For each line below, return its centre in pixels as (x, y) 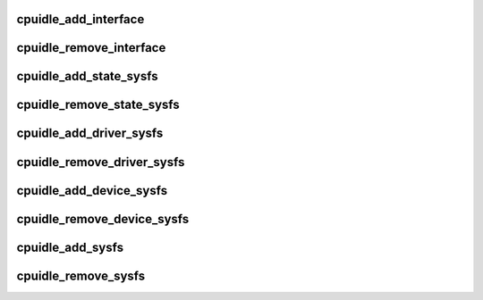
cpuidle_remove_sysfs (81, 275)
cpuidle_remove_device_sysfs (103, 219)
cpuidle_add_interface (80, 19)
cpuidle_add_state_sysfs (87, 76)
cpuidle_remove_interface (91, 48)
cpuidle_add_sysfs (70, 247)
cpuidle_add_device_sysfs (92, 191)
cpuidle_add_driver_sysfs (90, 133)
